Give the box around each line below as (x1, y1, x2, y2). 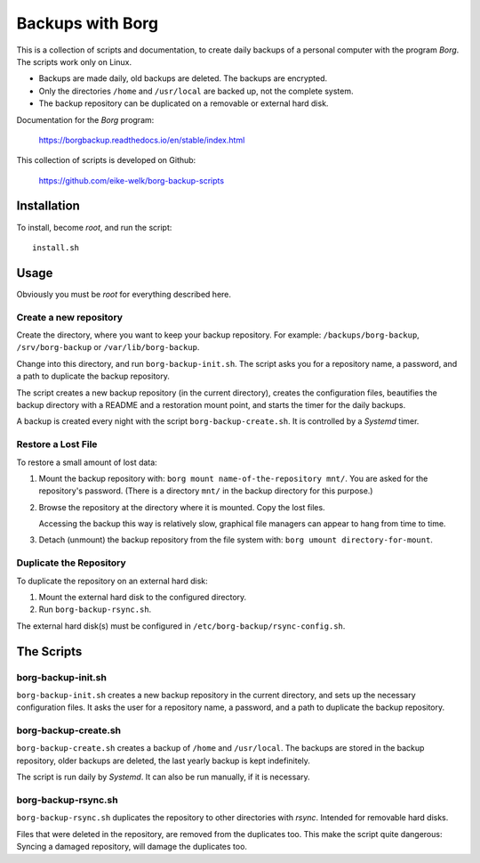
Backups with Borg (16, 13, 159, 33)
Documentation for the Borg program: (16, 114, 155, 125)
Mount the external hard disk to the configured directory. (38, 591, 247, 602)
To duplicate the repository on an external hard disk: (16, 575, 208, 586)
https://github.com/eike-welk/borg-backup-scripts (38, 175, 225, 186)
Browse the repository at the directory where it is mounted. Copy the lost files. (38, 501, 325, 512)
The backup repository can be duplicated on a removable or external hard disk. (38, 98, 329, 109)
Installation (16, 199, 80, 214)
